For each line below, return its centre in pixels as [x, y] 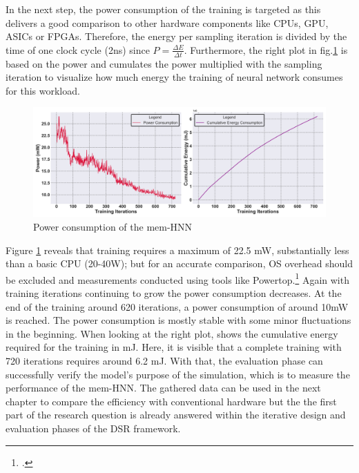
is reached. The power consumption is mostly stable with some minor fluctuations [178, 320]
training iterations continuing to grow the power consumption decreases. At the [174, 293]
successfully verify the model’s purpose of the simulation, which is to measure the [178, 374]
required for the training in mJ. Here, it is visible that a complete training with [174, 347]
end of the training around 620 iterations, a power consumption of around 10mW [177, 306]
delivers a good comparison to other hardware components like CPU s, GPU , [167, 22]
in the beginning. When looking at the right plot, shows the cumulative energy [172, 333]
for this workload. [43, 90]
